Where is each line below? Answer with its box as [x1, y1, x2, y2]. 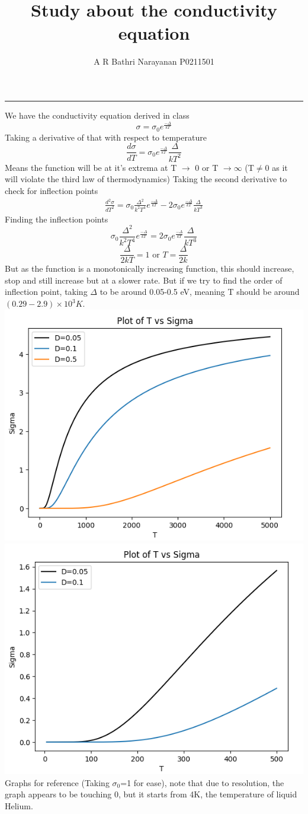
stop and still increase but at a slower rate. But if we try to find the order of [5, 274, 283, 286]
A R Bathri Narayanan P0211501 [94, 55, 214, 68]
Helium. [5, 799, 33, 812]
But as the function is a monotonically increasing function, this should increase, [5, 262, 294, 275]
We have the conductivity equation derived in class [5, 109, 190, 121]
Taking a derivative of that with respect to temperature [5, 131, 207, 143]
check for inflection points [5, 185, 98, 197]
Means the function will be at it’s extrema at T [5, 161, 177, 173]
